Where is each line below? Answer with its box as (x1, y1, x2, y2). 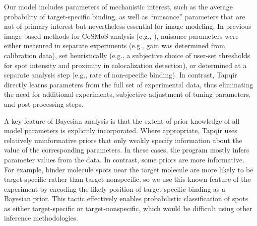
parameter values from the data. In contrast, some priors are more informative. (4, 154, 245, 164)
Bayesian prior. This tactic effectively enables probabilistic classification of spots (4, 193, 248, 204)
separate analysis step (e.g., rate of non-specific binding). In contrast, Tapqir (4, 70, 237, 80)
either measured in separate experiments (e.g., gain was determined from (4, 40, 225, 51)
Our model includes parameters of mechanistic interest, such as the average (4, 1, 233, 11)
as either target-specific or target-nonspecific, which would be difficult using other (4, 203, 253, 213)
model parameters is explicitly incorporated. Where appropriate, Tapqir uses (4, 125, 237, 136)
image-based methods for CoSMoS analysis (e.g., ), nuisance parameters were (4, 30, 239, 41)
